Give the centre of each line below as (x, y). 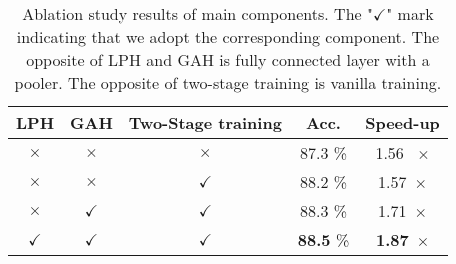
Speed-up (402, 122)
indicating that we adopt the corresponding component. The (228, 36)
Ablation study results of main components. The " (197, 13)
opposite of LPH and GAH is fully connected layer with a (228, 59)
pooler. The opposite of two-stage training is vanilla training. (228, 82)
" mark (410, 13)
